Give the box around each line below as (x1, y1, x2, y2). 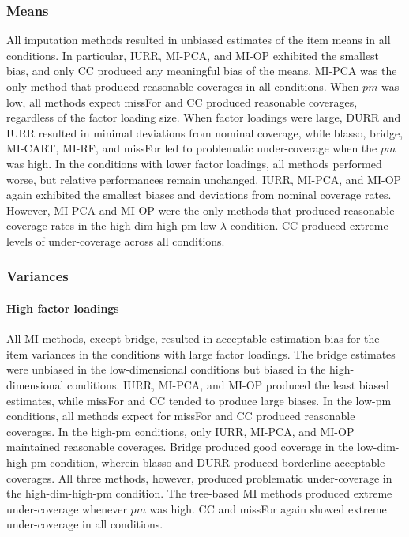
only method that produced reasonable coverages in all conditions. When (6, 78, 359, 94)
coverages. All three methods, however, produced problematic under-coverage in (6, 469, 392, 486)
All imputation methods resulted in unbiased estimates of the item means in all (6, 32, 391, 48)
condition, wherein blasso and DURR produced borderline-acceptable (50, 453, 385, 470)
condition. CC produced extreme (230, 217, 388, 234)
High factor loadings (6, 299, 119, 316)
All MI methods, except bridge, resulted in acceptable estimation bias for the (6, 330, 380, 347)
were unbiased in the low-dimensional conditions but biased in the (6, 361, 326, 377)
